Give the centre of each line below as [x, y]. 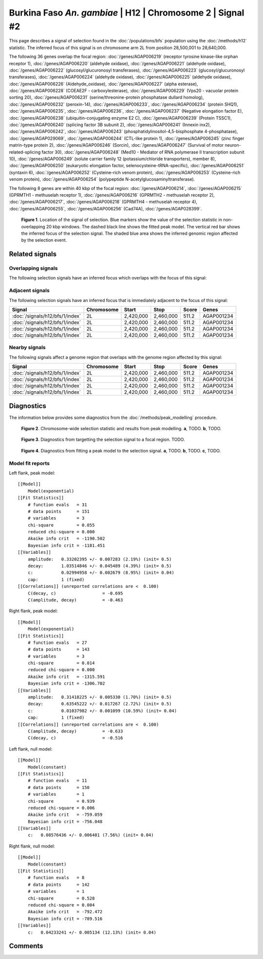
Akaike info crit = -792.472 [65, 912]
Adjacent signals [29, 291]
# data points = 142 [59, 884]
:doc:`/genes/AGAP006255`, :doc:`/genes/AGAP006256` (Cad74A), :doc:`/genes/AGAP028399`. [105, 208]
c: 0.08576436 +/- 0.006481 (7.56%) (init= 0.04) [91, 835]
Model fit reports [29, 463]
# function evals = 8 [56, 878]
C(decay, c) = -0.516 [75, 738]
